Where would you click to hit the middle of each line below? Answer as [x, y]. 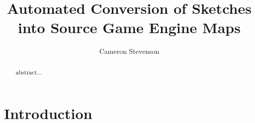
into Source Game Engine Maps [129, 27]
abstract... [29, 72]
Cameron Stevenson [129, 51]
